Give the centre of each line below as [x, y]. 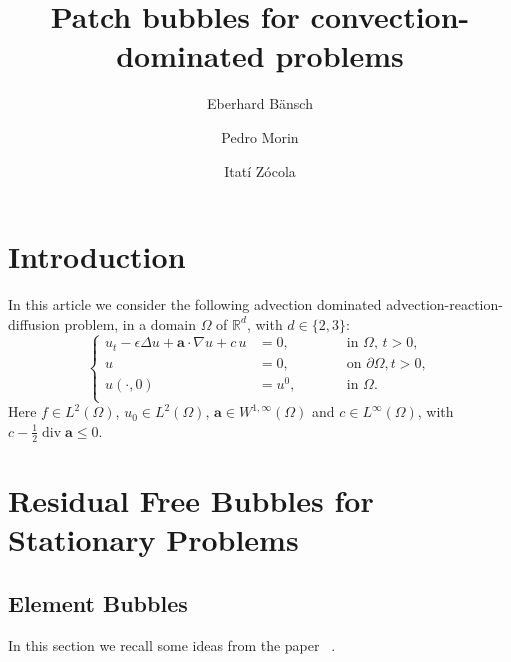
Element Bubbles [98, 602]
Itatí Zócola [260, 170]
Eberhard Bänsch [260, 103]
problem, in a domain [130, 323]
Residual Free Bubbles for [191, 499]
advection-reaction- [444, 304]
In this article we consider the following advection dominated [195, 304]
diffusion [34, 323]
